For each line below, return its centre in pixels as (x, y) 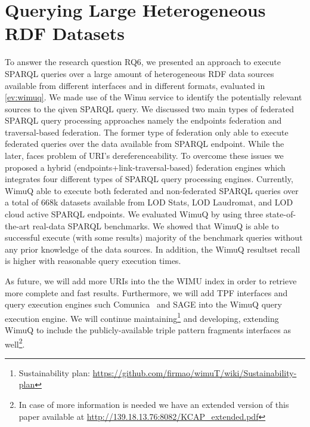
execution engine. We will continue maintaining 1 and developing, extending (142, 317)
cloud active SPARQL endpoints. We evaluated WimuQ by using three (134, 214)
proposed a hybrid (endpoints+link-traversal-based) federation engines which (145, 167)
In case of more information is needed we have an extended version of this (154, 405)
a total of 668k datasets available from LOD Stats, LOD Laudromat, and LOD (149, 202)
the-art (18, 225)
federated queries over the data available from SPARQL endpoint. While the (145, 144)
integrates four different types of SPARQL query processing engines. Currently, (149, 179)
